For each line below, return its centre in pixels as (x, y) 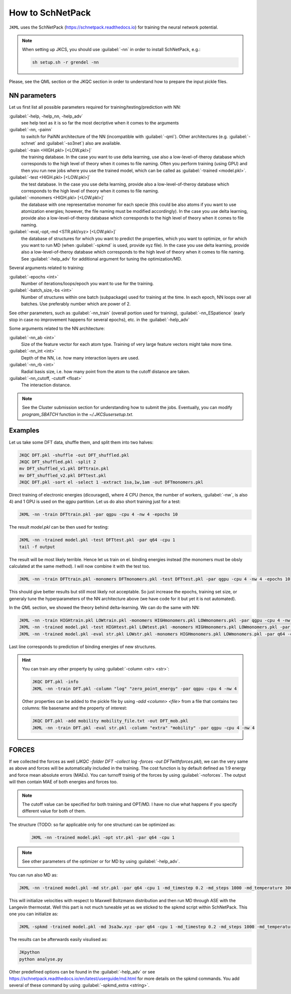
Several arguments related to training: (47, 268)
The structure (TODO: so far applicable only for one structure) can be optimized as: (92, 824)
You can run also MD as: (33, 875)
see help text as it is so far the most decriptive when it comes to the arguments (100, 123)
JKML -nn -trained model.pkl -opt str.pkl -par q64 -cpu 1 (103, 837)
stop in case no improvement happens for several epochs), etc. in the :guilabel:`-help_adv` (99, 319)
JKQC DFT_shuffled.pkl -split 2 (58, 462)
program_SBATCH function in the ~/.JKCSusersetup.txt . (78, 414)
